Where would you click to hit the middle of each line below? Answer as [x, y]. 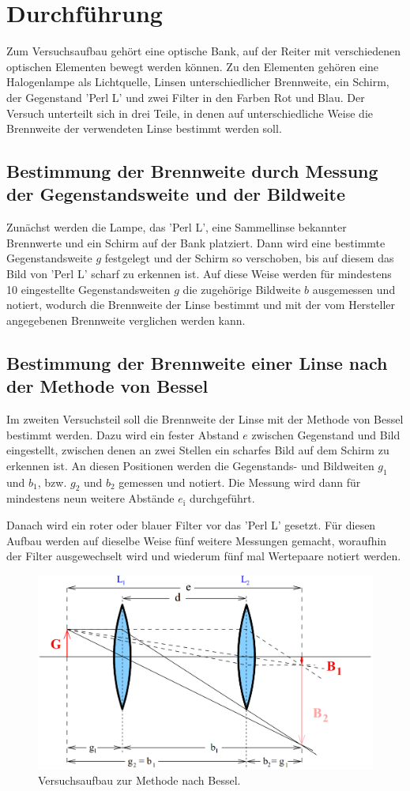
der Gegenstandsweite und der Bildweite [176, 194]
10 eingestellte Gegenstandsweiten [88, 289]
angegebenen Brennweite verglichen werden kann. [126, 320]
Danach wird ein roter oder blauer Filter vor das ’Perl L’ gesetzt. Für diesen [191, 525]
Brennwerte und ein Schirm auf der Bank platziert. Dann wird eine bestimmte [196, 242]
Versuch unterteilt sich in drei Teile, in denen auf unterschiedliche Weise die [190, 113]
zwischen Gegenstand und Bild [326, 434]
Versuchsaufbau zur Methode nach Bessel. [139, 780]
